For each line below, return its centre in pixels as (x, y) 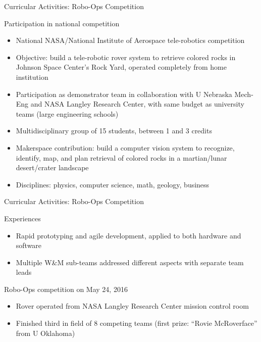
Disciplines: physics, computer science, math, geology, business (113, 184)
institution (32, 77)
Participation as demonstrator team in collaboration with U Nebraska (124, 94)
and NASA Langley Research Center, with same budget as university (137, 104)
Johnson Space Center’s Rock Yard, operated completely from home (121, 67)
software (29, 245)
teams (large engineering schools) (67, 113)
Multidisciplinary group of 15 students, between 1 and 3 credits (114, 131)
